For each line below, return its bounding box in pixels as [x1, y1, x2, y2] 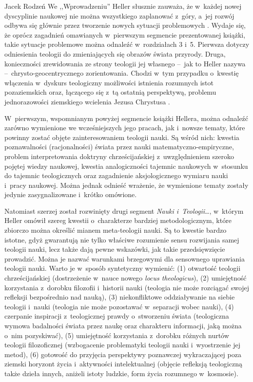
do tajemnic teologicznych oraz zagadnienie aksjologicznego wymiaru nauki [4, 170, 228, 181]
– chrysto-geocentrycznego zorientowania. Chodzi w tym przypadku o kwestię [4, 68, 239, 78]
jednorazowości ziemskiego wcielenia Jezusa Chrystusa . [4, 96, 170, 106]
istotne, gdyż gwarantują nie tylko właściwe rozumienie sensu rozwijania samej [4, 234, 239, 244]
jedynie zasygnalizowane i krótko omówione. [4, 189, 137, 200]
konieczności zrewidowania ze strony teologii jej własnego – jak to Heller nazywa [4, 58, 246, 68]
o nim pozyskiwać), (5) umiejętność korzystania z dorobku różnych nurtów [4, 330, 229, 340]
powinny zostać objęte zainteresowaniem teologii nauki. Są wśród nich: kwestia [4, 132, 239, 142]
